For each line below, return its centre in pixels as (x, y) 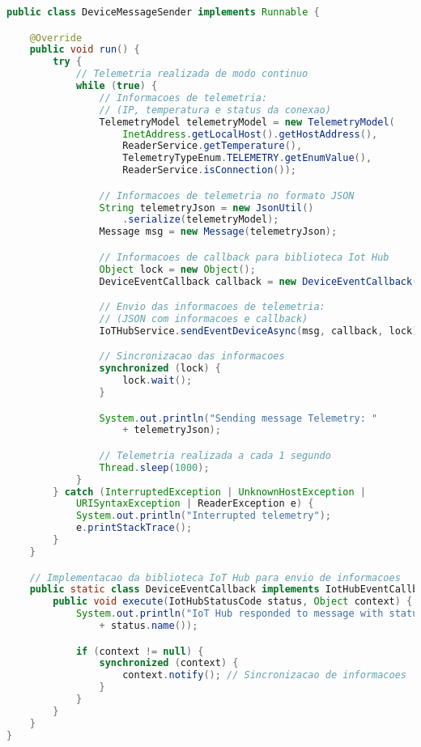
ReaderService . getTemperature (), (213, 146)
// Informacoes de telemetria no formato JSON (227, 195)
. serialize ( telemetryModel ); (201, 220)
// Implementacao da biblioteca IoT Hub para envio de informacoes (215, 577)
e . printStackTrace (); (134, 528)
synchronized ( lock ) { (160, 369)
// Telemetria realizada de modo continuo (192, 74)
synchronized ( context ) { (169, 663)
